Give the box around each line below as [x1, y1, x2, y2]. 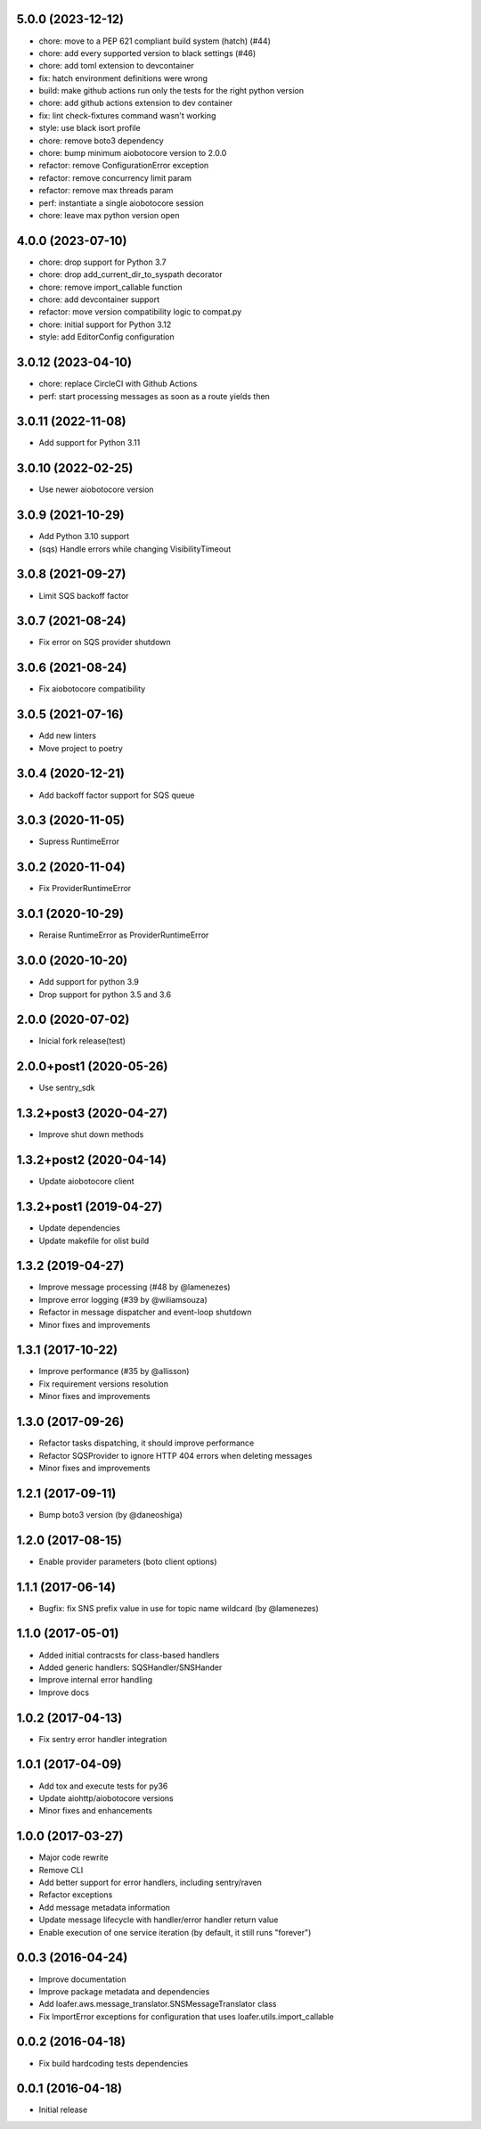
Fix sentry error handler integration [38, 1733, 167, 1744]
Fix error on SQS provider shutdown [38, 637, 171, 648]
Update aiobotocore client [38, 1176, 135, 1187]
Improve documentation [38, 1974, 126, 1985]
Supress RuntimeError [38, 836, 120, 847]
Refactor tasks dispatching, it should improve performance [38, 1437, 255, 1448]
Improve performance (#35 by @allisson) [38, 1366, 190, 1377]
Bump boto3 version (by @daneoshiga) [38, 1509, 183, 1519]
